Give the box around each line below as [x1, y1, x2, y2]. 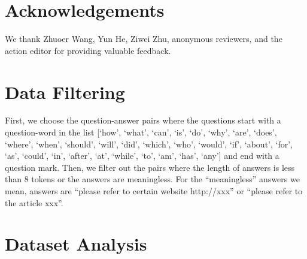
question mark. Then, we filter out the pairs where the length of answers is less [5, 161, 295, 173]
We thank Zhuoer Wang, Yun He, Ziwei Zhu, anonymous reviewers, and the [5, 32, 282, 45]
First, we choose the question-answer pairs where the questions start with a [5, 114, 281, 127]
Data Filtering [5, 79, 125, 104]
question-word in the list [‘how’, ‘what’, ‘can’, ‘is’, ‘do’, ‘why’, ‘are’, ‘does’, [5, 126, 277, 138]
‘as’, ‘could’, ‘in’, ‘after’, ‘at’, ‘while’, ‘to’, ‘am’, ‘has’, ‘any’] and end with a [5, 149, 279, 162]
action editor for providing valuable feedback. [5, 44, 171, 56]
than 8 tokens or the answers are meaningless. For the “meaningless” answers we [5, 173, 300, 185]
